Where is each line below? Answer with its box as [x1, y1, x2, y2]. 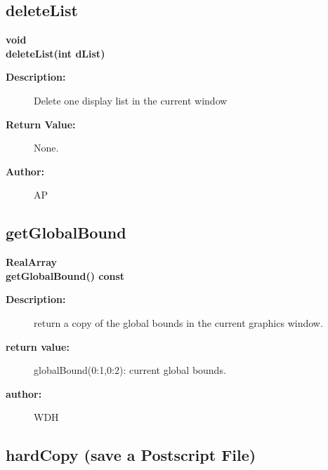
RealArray [6, 255, 58, 269]
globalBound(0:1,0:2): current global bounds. [34, 363, 226, 377]
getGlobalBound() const [6, 268, 125, 283]
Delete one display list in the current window [34, 93, 228, 107]
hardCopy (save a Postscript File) [6, 444, 256, 466]
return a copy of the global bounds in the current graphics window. [34, 315, 323, 330]
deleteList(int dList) [6, 46, 105, 60]
